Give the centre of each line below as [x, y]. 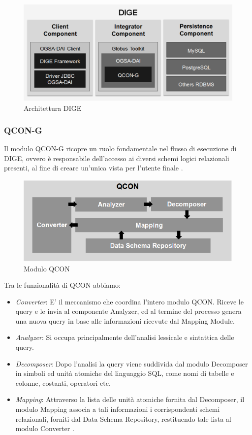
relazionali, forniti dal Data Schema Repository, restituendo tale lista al [123, 418]
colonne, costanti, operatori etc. [63, 383]
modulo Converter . [45, 428]
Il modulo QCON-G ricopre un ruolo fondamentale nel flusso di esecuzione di [120, 148]
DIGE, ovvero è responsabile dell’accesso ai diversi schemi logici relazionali [117, 158]
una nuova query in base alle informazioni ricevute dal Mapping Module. [125, 320]
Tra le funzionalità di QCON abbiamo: [62, 285]
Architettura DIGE [53, 108]
